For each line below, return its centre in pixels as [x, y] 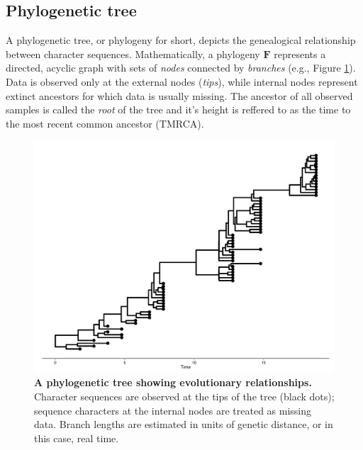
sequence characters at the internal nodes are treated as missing [173, 410]
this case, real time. [77, 438]
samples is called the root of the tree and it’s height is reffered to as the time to [178, 109]
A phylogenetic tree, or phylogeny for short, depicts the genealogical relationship [181, 40]
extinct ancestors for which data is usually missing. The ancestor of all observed [179, 95]
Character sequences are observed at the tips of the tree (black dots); [184, 396]
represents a [300, 54]
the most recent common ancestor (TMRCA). [105, 123]
